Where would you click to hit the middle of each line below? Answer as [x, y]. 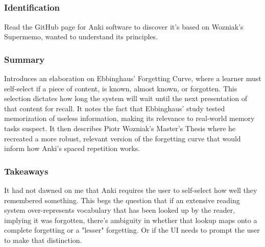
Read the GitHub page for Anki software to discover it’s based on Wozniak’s [124, 26]
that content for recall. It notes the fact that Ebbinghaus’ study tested [115, 108]
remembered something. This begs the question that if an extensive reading [122, 200]
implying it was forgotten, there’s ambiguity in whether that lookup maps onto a [131, 220]
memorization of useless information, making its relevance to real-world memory [129, 118]
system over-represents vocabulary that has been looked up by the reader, [120, 210]
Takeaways [26, 171]
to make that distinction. [43, 240]
